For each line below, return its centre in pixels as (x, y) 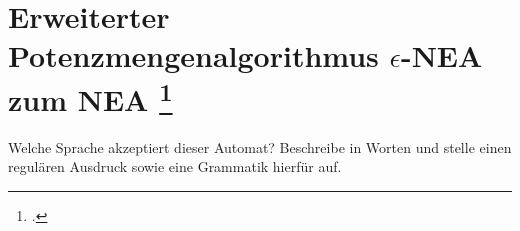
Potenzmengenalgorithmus (193, 55)
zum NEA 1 (90, 96)
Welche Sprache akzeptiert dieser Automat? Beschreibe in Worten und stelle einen (260, 146)
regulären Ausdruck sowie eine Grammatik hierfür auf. (175, 166)
